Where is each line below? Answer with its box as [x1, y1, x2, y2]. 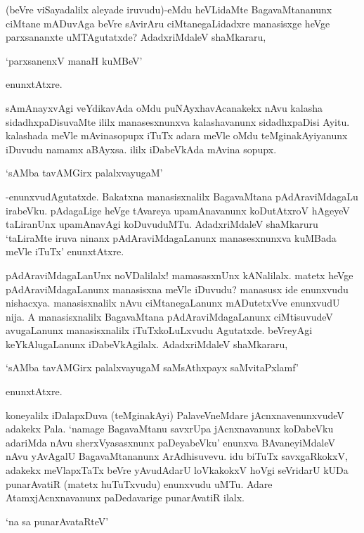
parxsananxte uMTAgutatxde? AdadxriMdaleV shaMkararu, [6, 30, 266, 44]
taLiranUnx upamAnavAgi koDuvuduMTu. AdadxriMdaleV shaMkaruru [6, 217, 318, 231]
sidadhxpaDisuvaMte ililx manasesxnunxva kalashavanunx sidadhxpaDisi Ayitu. [6, 114, 350, 129]
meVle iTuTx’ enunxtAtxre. [6, 244, 124, 259]
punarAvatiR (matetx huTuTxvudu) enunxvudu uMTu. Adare [6, 476, 273, 491]
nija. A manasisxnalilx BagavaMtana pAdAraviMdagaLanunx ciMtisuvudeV [6, 309, 333, 323]
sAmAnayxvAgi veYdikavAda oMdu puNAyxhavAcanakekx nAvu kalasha [6, 100, 323, 115]
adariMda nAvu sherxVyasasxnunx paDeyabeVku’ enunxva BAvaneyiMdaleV [6, 435, 335, 449]
